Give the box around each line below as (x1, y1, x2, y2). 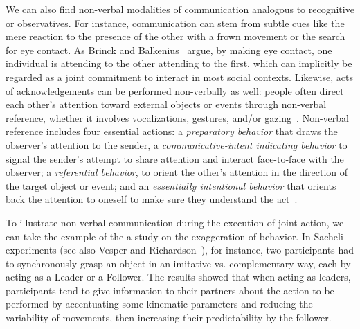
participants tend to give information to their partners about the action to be (6, 283, 334, 297)
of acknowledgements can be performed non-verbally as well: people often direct (6, 83, 344, 98)
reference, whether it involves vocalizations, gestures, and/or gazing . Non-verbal (6, 110, 349, 125)
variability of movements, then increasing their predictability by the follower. (6, 310, 332, 325)
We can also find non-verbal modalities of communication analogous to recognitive (6, 2, 354, 16)
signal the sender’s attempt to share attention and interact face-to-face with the (6, 151, 344, 166)
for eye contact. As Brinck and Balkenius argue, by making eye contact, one (6, 42, 332, 57)
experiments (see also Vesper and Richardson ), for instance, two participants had (6, 242, 354, 257)
